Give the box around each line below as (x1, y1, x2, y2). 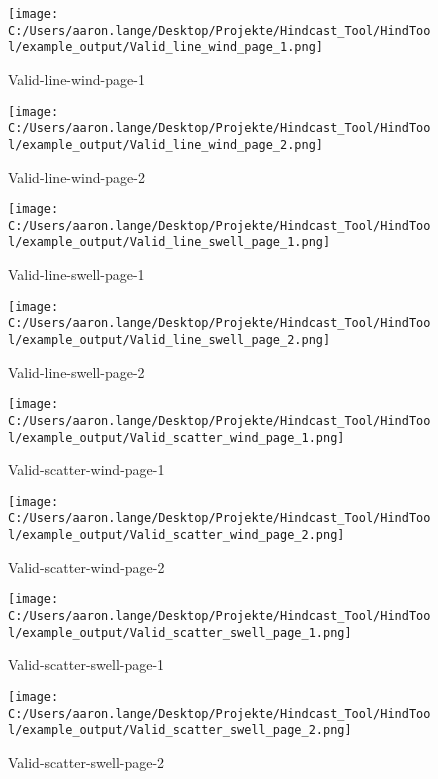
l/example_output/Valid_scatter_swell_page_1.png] (8, 625, 352, 640)
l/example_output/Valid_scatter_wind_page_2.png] (8, 528, 345, 543)
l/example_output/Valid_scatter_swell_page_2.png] (8, 723, 352, 738)
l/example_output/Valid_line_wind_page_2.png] (8, 137, 323, 152)
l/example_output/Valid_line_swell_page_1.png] (8, 235, 331, 250)
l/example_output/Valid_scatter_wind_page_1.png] (8, 430, 345, 445)
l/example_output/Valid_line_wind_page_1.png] (8, 40, 323, 55)
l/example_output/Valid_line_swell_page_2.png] (8, 333, 331, 347)
